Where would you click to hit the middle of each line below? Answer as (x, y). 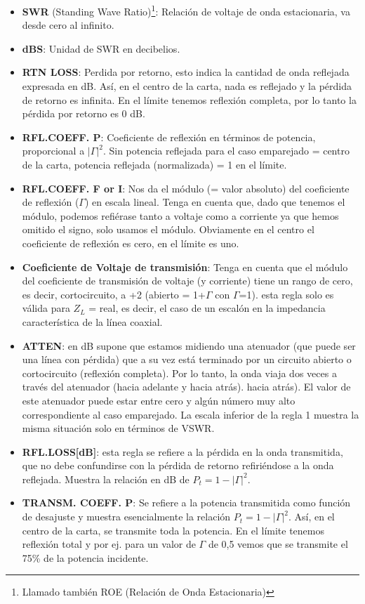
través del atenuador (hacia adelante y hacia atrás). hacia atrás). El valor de (186, 387)
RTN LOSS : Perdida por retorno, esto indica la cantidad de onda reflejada (186, 72)
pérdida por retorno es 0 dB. (84, 113)
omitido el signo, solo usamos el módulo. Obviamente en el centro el (168, 229)
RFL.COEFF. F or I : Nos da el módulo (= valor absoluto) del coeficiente (186, 188)
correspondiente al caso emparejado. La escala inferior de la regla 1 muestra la (191, 414)
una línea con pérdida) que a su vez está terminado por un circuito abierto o (187, 359)
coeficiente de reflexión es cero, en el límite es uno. (131, 243)
